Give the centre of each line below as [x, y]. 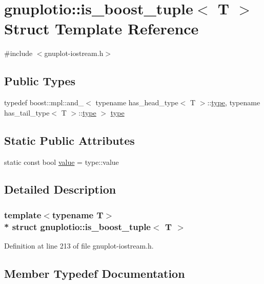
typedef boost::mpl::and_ [44, 102]
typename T [78, 214]
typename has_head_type [137, 102]
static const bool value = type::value [62, 162]
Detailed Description [60, 189]
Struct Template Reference [101, 29]
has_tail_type [27, 112]
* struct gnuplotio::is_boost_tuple [77, 226]
